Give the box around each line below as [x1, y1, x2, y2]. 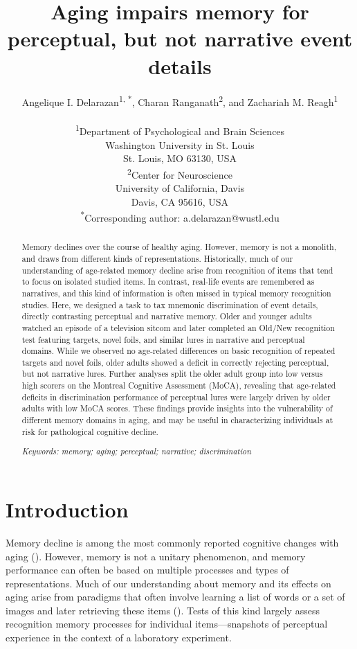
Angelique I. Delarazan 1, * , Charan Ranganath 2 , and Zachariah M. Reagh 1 [21, 92, 338, 109]
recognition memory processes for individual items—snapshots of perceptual [6, 616, 328, 631]
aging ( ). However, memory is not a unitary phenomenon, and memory [6, 549, 306, 563]
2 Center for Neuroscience [127, 165, 232, 181]
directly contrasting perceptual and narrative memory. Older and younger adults [21, 310, 312, 322]
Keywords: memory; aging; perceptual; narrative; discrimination [21, 445, 251, 457]
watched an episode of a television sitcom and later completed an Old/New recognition [21, 321, 335, 333]
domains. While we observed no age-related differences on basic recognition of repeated [21, 345, 336, 357]
